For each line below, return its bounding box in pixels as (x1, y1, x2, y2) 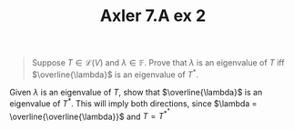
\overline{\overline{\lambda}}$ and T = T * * (9, 107, 170, 122)
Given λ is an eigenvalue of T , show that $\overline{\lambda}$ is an (9, 86, 263, 97)
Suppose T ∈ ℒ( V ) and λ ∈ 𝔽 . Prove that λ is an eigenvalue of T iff (31, 57, 285, 68)
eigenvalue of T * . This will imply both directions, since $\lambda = (9, 96, 258, 109)
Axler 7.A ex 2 (99, 5, 207, 26)
